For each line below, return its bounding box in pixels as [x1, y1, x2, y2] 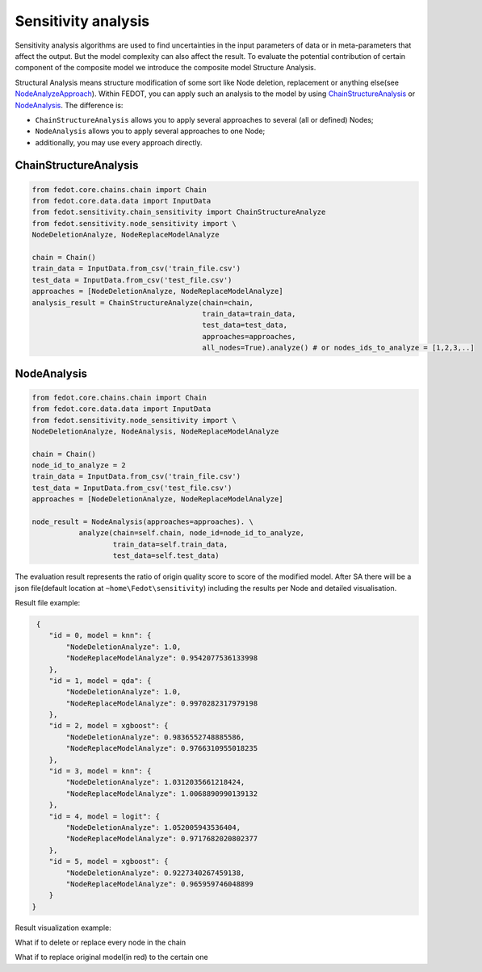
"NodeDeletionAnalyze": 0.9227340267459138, [65, 868, 245, 878]
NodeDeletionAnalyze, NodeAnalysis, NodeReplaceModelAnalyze [31, 426, 279, 436]
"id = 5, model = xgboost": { [48, 857, 169, 866]
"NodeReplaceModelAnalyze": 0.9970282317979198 [65, 698, 258, 708]
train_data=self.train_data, [112, 539, 228, 549]
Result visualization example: [15, 923, 112, 932]
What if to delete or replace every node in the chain [15, 937, 186, 948]
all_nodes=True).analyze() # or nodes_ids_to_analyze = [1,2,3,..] [202, 343, 476, 353]
